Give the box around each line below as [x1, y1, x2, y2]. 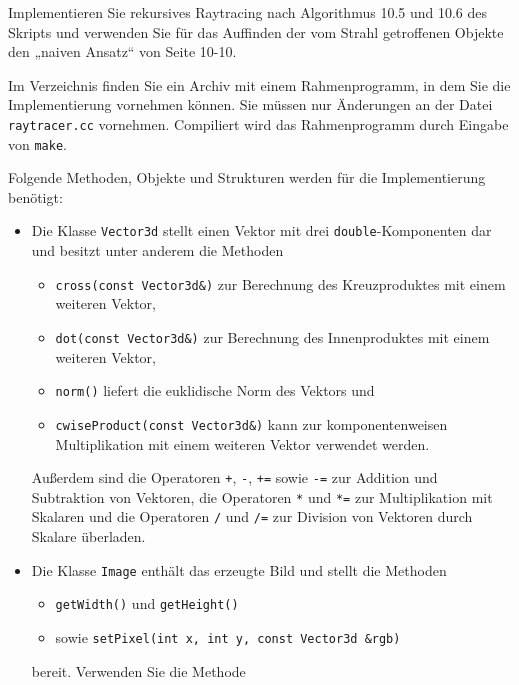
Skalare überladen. [31, 526, 146, 547]
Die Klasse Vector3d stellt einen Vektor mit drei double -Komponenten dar [31, 220, 492, 241]
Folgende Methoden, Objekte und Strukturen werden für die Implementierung [8, 167, 486, 188]
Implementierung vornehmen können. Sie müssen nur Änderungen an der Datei [8, 94, 493, 115]
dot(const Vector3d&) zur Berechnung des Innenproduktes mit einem [55, 326, 490, 347]
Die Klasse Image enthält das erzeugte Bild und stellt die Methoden [31, 559, 447, 580]
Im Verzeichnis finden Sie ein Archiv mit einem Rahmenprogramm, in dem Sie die [8, 74, 511, 95]
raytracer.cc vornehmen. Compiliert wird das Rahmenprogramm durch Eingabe [8, 113, 509, 134]
